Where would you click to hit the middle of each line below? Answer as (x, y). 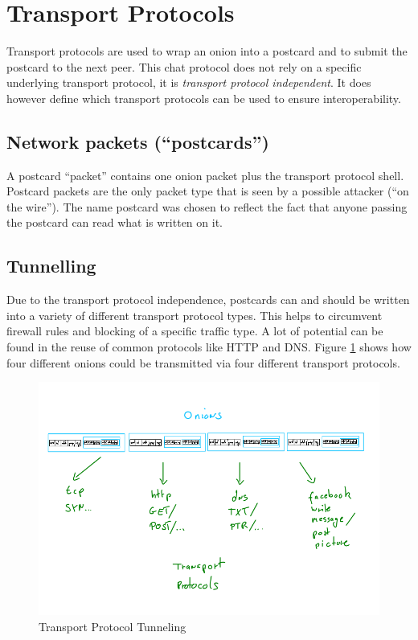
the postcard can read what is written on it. (115, 222)
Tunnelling (51, 266)
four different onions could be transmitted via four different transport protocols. (203, 362)
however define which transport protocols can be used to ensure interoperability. (204, 98)
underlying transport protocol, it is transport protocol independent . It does (189, 82)
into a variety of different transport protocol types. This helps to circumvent (195, 315)
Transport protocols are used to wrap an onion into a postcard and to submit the (207, 51)
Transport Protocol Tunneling (113, 626)
